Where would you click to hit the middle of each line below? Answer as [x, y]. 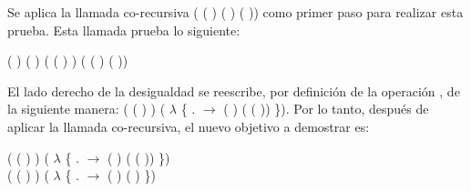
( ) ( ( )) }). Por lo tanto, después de [326, 109]
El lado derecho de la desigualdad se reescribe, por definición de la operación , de [234, 90]
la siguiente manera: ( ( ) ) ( [87, 109]
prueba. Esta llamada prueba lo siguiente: [124, 30]
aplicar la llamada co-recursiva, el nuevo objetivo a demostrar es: [189, 126]
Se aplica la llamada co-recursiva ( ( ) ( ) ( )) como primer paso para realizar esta [235, 12]
